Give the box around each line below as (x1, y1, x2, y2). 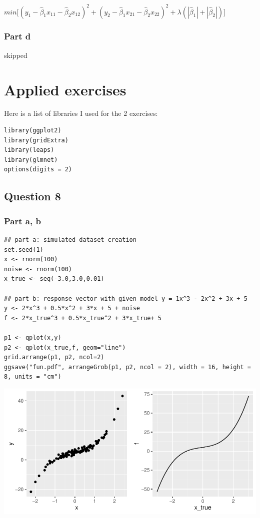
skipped (4, 49, 27, 60)
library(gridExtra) (4, 136, 68, 144)
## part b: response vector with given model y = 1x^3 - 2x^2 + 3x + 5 (4, 295, 247, 302)
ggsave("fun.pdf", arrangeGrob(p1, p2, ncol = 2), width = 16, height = (4, 363, 251, 371)
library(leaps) (4, 146, 54, 154)
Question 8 (4, 188, 61, 204)
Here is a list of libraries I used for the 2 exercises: (4, 108, 158, 118)
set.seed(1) (4, 246, 43, 253)
